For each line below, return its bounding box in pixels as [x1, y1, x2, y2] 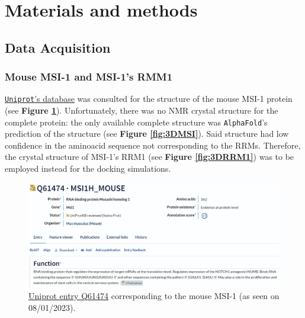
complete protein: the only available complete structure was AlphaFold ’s [5, 115, 268, 128]
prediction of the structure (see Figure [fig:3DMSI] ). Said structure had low [5, 127, 289, 140]
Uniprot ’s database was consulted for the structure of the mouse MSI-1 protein [5, 92, 293, 105]
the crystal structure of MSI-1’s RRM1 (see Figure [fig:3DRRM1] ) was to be [5, 150, 294, 163]
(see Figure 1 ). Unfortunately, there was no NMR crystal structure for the [5, 104, 278, 117]
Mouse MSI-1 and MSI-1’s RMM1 [5, 69, 173, 84]
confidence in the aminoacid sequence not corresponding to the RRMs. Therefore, [5, 139, 301, 151]
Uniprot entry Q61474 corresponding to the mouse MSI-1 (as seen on [28, 290, 280, 302]
